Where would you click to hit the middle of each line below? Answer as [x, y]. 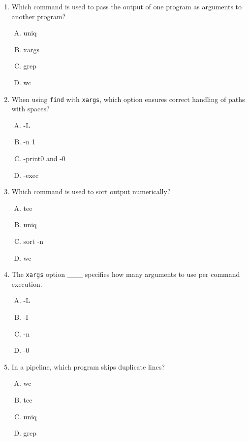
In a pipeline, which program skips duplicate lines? [88, 366]
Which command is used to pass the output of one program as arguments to [127, 6]
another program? [39, 16]
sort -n [33, 241]
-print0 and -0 [44, 158]
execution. [27, 284]
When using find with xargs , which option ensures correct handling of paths [128, 99]
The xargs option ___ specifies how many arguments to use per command [126, 274]
